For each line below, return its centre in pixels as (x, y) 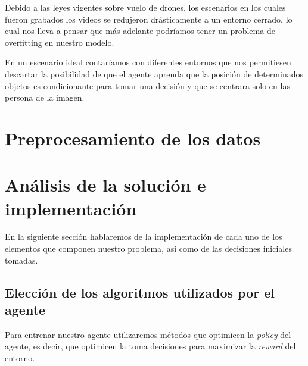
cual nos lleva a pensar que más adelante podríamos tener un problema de (140, 31)
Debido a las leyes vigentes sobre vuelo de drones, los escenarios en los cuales (145, 7)
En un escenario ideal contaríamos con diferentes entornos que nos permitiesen (148, 62)
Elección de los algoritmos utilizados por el (140, 292)
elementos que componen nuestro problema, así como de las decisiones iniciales (148, 248)
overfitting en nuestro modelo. (60, 42)
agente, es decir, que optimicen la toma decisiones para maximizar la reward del (150, 346)
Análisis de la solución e (105, 185)
